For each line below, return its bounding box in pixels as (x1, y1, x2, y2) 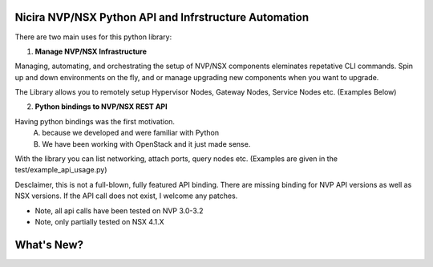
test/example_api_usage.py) (14, 165, 107, 175)
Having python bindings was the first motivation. (14, 116, 176, 126)
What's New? (14, 237, 84, 252)
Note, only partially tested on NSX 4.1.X (34, 216, 164, 226)
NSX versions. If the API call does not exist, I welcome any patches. (14, 191, 238, 200)
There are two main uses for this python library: (14, 32, 172, 42)
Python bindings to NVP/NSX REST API (34, 102, 168, 111)
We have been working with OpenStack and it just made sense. (42, 139, 251, 148)
